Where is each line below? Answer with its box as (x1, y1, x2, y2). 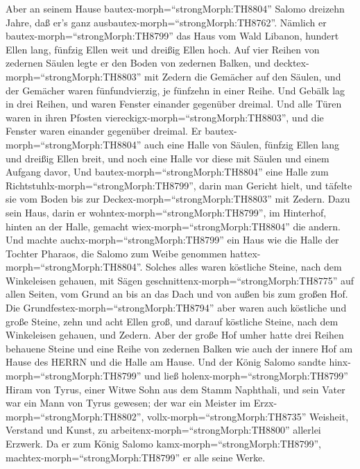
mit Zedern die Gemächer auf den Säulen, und (144, 69, 341, 83)
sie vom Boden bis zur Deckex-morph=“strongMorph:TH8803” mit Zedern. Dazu (6, 191, 350, 206)
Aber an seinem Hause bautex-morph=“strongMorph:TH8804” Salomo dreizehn (6, 1, 345, 15)
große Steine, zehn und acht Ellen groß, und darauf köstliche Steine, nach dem (6, 314, 338, 328)
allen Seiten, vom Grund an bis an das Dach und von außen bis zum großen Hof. (6, 287, 348, 301)
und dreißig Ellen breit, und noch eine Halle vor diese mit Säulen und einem (6, 151, 329, 165)
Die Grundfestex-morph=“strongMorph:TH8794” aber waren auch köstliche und (6, 300, 347, 315)
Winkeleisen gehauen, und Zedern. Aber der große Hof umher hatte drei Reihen (6, 327, 344, 342)
